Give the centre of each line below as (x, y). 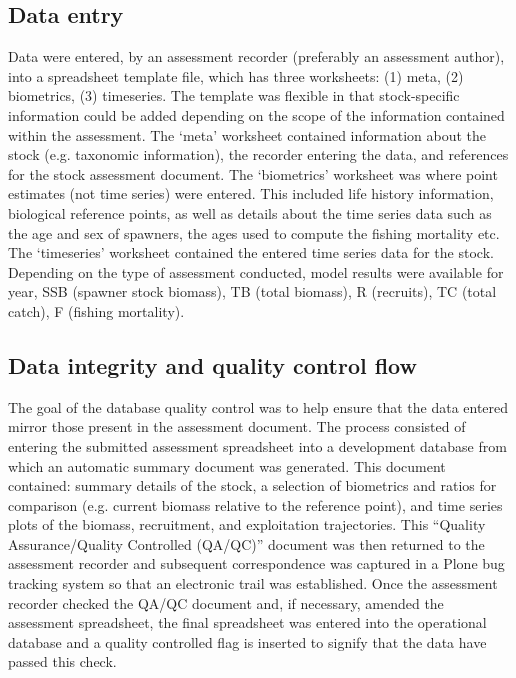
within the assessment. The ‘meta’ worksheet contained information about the (247, 134)
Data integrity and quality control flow (212, 364)
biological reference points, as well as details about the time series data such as (250, 212)
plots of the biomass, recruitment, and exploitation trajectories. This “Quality (247, 524)
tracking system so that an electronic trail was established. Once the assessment (253, 583)
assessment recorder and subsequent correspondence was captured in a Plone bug (256, 563)
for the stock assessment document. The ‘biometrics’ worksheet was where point (253, 173)
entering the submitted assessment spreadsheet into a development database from (257, 445)
